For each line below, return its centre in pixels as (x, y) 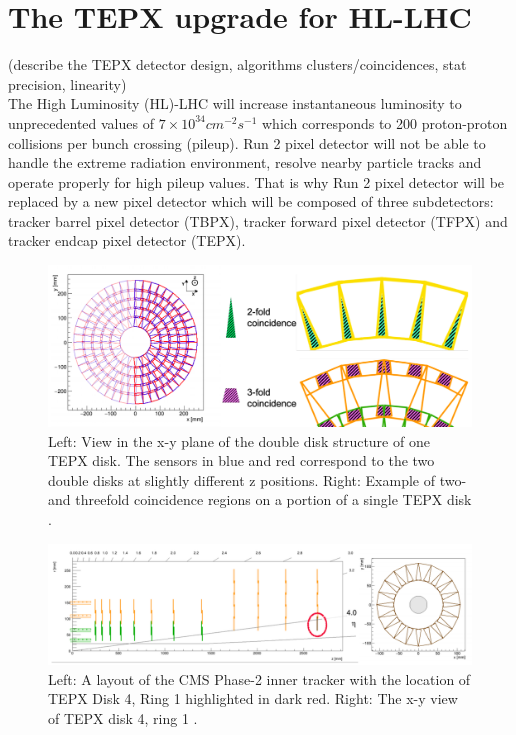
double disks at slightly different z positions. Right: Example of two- (257, 479)
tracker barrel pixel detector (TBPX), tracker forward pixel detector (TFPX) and (258, 220)
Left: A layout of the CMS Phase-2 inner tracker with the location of (259, 678)
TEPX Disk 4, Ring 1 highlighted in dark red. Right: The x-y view (253, 698)
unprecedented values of (81, 122)
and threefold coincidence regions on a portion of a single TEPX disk (260, 499)
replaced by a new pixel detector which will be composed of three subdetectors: (251, 201)
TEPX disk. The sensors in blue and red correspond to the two (241, 460)
